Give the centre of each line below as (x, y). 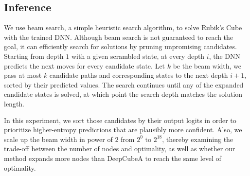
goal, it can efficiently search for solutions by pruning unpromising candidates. (120, 46)
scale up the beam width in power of (58, 139)
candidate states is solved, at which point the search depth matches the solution (123, 94)
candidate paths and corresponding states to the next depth (139, 75)
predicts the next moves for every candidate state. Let (85, 65)
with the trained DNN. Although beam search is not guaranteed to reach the (119, 37)
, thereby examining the (198, 139)
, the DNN (225, 56)
